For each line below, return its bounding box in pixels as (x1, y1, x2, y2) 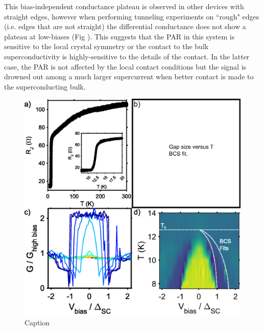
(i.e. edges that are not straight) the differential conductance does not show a (4, 21, 246, 32)
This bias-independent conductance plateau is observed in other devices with (4, 1, 244, 11)
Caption (25, 317, 50, 327)
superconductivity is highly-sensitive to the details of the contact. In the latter (4, 51, 250, 61)
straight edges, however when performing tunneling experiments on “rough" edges (4, 11, 259, 21)
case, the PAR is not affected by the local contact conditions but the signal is (4, 61, 247, 72)
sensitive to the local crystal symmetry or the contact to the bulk (4, 41, 209, 52)
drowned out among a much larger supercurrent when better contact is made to (4, 71, 254, 82)
